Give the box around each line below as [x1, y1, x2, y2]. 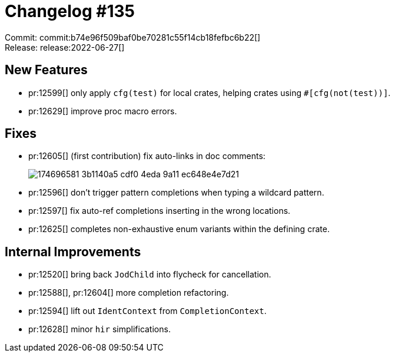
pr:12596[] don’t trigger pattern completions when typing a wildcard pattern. [28, 187, 324, 198]
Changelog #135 [5, 1, 135, 21]
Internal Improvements [5, 244, 141, 259]
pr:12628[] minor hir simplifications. [28, 324, 171, 335]
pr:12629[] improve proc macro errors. [28, 105, 177, 116]
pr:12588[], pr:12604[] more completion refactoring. [28, 287, 229, 298]
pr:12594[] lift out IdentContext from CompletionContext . [28, 306, 267, 316]
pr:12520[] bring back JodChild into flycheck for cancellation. [28, 269, 271, 280]
